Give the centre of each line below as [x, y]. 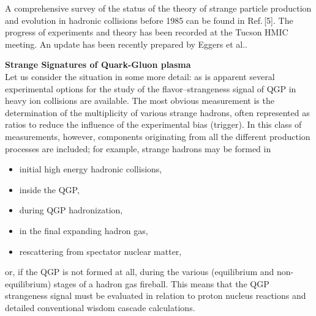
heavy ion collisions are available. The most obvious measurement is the [140, 101]
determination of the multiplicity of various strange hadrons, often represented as [157, 112]
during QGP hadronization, [71, 210]
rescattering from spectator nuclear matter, [100, 251]
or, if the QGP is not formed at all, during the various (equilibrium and [140, 272]
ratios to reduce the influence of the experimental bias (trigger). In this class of [153, 124]
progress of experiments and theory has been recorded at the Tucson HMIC [147, 32]
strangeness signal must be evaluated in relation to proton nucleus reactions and [156, 296]
